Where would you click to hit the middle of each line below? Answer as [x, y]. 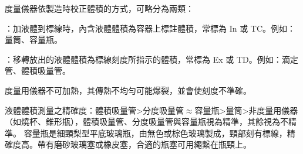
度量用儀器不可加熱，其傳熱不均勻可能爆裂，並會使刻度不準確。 [128, 90]
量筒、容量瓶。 [33, 40]
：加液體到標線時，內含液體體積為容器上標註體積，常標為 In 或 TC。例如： [150, 28]
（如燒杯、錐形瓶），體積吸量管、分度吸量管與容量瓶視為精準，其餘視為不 [147, 122]
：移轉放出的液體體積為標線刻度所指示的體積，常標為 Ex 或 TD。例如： [143, 59]
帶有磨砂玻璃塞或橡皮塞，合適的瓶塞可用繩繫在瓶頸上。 [144, 144]
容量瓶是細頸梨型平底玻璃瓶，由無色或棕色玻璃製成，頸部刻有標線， [155, 133]
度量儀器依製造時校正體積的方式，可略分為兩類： [99, 8]
